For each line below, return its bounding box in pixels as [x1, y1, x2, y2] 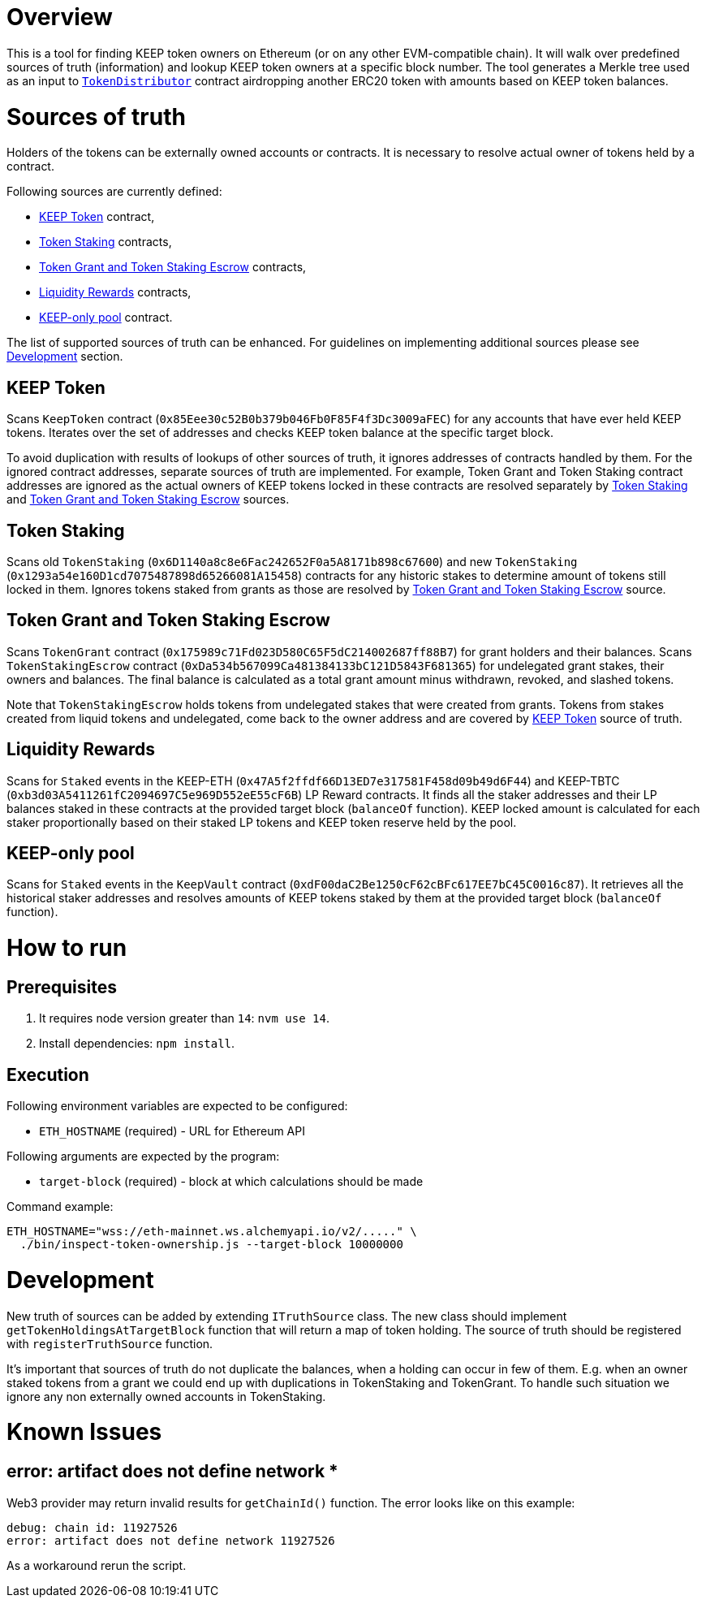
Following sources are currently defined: [6, 184, 222, 199]
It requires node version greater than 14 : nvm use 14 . [39, 1011, 329, 1026]
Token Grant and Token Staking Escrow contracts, [39, 260, 307, 275]
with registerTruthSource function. [6, 1336, 213, 1351]
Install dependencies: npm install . [39, 1036, 235, 1051]
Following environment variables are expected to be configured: [6, 1099, 348, 1113]
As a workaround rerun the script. [6, 1558, 187, 1572]
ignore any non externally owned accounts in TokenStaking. [6, 1389, 326, 1403]
